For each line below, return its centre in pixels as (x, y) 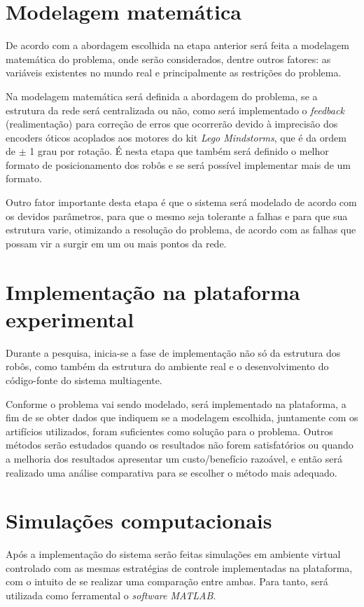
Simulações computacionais (139, 520)
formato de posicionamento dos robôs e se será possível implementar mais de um (178, 164)
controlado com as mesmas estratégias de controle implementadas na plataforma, (179, 567)
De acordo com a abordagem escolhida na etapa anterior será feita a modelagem (177, 45)
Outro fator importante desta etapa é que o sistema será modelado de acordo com (181, 202)
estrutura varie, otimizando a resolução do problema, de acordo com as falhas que (181, 230)
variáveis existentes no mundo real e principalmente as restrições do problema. (174, 73)
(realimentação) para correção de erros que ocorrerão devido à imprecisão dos (172, 124)
